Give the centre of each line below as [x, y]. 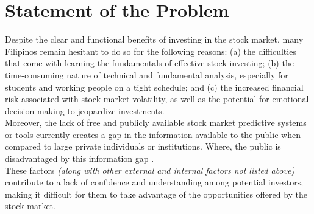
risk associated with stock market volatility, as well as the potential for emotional [157, 99]
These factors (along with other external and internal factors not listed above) [150, 170]
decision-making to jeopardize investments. [85, 110]
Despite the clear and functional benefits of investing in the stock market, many [154, 39]
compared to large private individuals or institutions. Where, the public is [143, 146]
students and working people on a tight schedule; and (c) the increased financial [154, 87]
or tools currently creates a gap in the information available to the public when [153, 134]
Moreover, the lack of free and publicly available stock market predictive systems [156, 123]
